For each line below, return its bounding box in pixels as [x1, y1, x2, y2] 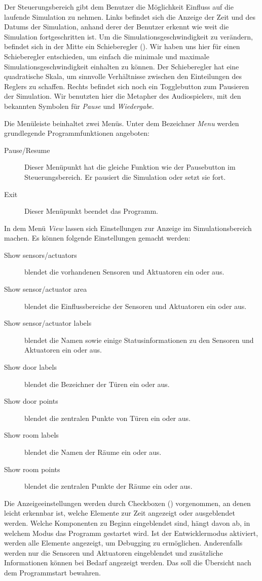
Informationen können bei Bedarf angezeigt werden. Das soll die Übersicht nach [4, 557, 251, 568]
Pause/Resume [4, 144, 50, 155]
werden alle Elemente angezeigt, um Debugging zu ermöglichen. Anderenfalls [4, 537, 243, 548]
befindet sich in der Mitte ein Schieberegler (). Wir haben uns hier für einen [4, 41, 240, 52]
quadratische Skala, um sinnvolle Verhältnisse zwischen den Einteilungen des [4, 71, 242, 82]
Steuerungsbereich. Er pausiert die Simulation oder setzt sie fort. [24, 171, 226, 182]
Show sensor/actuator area [4, 284, 87, 294]
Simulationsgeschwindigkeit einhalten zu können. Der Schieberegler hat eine [4, 61, 239, 71]
